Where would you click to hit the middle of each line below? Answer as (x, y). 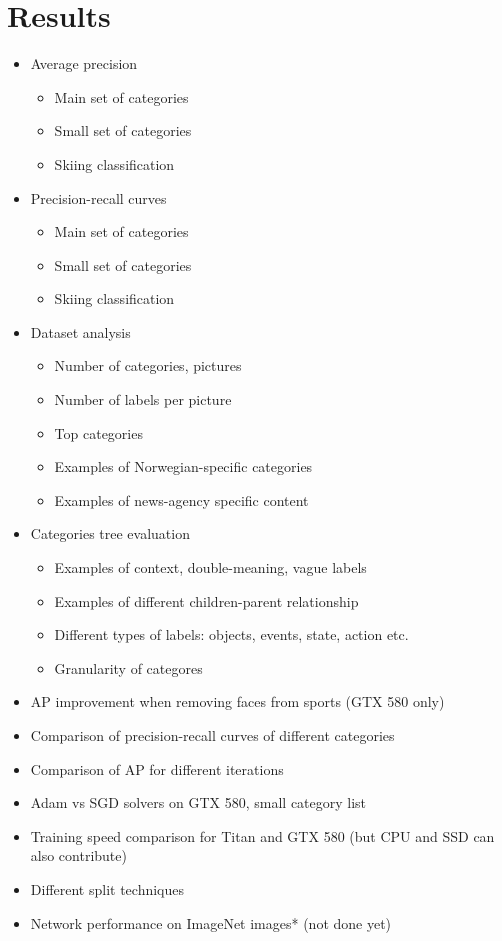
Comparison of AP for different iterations (157, 768)
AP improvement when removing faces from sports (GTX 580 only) (237, 701)
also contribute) (78, 855)
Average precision (84, 63)
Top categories (98, 432)
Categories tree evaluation (110, 533)
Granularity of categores (128, 667)
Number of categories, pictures (148, 365)
